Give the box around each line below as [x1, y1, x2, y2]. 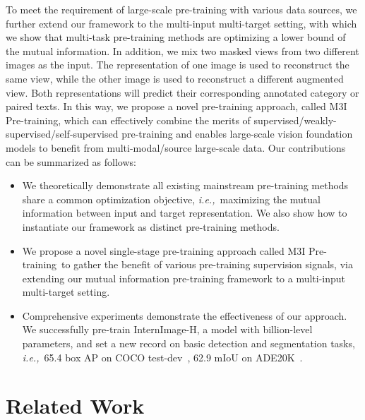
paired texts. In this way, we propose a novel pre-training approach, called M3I [6, 99, 347, 114]
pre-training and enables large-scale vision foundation [121, 126, 353, 141]
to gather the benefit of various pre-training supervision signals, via [61, 257, 353, 272]
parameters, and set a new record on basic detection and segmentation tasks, [22, 336, 355, 351]
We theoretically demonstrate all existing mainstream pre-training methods [22, 178, 349, 193]
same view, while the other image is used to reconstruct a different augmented [6, 71, 344, 85]
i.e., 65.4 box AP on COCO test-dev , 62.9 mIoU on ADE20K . [22, 349, 303, 364]
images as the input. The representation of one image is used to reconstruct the [6, 57, 349, 72]
